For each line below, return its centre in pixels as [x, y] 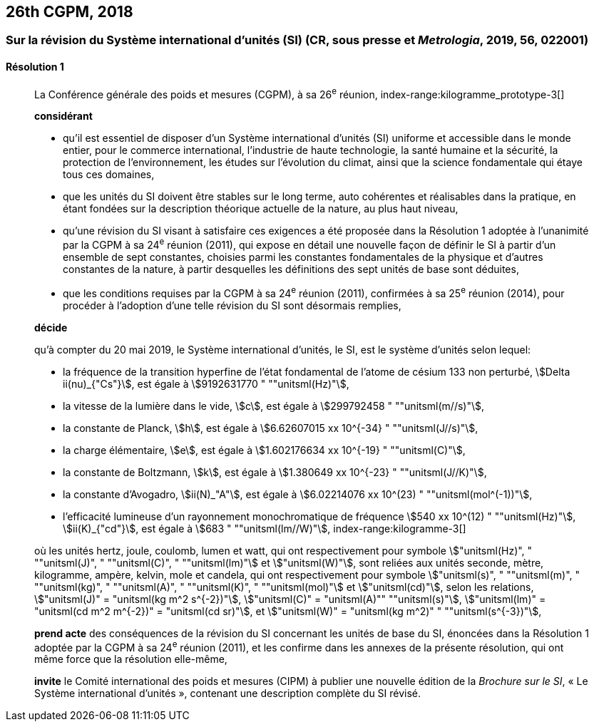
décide [51, 327]
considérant [63, 116]
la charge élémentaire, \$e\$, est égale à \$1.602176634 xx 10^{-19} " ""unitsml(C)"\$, [264, 450]
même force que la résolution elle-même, [131, 659]
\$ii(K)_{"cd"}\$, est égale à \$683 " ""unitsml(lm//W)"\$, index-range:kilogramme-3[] [265, 528]
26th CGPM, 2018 [70, 12]
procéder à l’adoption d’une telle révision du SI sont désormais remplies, [232, 305]
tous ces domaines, [109, 175]
